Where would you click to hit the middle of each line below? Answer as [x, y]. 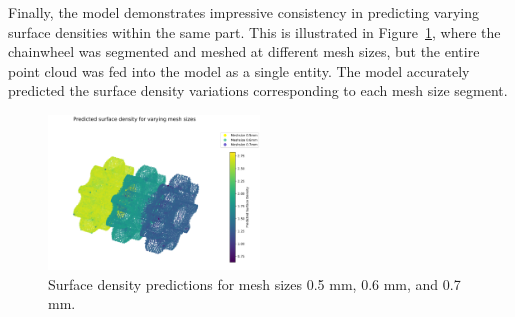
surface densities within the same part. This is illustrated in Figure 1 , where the [254, 31]
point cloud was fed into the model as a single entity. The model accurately [239, 70]
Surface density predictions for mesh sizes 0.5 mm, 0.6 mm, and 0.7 [254, 283]
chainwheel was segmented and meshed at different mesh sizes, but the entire [244, 51]
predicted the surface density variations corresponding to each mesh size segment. [258, 90]
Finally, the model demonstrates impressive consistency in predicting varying [243, 12]
